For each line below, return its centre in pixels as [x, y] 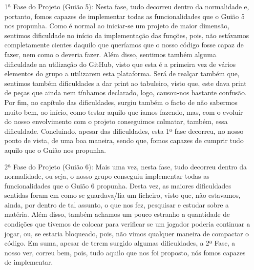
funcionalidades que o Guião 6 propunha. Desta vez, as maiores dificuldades [118, 185]
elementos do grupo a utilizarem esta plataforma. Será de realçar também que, [122, 73]
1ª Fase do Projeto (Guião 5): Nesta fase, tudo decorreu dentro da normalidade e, [127, 6]
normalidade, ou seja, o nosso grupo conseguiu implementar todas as [107, 176]
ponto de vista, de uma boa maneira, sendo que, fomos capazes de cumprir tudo [124, 140]
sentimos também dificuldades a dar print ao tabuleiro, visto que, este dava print [126, 83]
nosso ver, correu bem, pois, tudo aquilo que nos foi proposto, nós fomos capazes [125, 252]
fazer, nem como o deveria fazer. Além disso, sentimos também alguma [110, 54]
